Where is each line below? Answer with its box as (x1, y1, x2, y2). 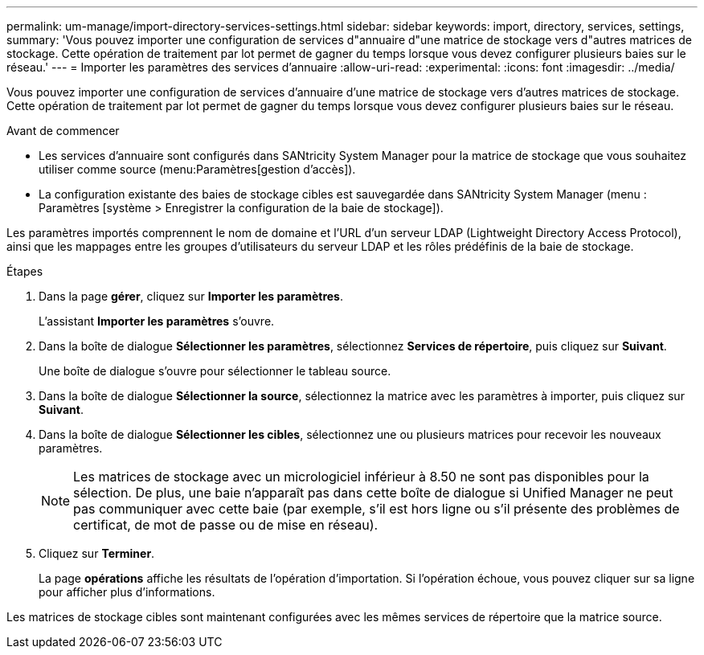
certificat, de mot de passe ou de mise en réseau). (73, 517, 379, 533)
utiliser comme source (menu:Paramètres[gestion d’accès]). (39, 162, 356, 176)
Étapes (6, 264, 43, 278)
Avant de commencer (6, 124, 120, 137)
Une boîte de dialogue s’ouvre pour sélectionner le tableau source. (39, 364, 391, 378)
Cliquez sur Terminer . (39, 547, 155, 560)
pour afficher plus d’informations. (39, 585, 215, 599)
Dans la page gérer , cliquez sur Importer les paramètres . (39, 289, 344, 303)
